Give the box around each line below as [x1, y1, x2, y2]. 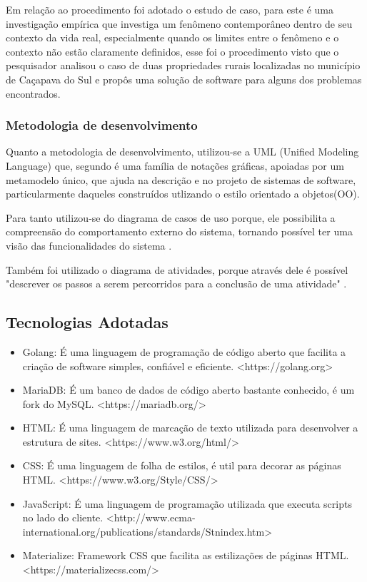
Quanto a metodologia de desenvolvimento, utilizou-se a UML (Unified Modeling [6, 144, 359, 159]
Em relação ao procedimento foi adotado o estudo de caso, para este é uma [6, 2, 333, 16]
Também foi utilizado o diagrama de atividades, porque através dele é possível [6, 262, 348, 277]
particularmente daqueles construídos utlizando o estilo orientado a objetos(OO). [6, 186, 360, 201]
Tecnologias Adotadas [6, 311, 169, 333]
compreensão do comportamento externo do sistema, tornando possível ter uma [6, 224, 353, 239]
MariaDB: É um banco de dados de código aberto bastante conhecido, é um [22, 382, 355, 397]
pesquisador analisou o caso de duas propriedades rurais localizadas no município [6, 58, 361, 73]
